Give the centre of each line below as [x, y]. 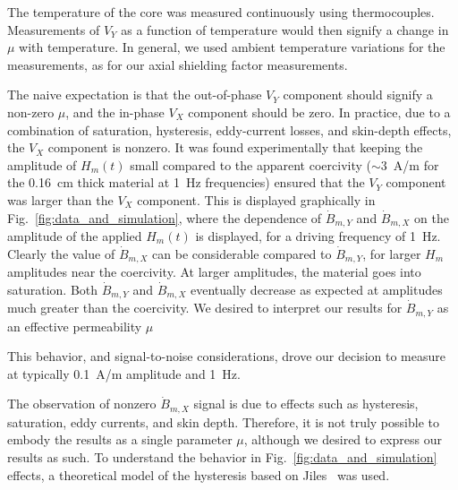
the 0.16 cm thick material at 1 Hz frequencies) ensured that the [186, 182]
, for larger [392, 253]
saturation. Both [53, 289]
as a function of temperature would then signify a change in [285, 29]
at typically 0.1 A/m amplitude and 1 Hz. [124, 373]
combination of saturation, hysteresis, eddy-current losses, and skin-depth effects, [229, 129]
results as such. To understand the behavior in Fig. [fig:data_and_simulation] [222, 456]
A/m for [416, 164]
